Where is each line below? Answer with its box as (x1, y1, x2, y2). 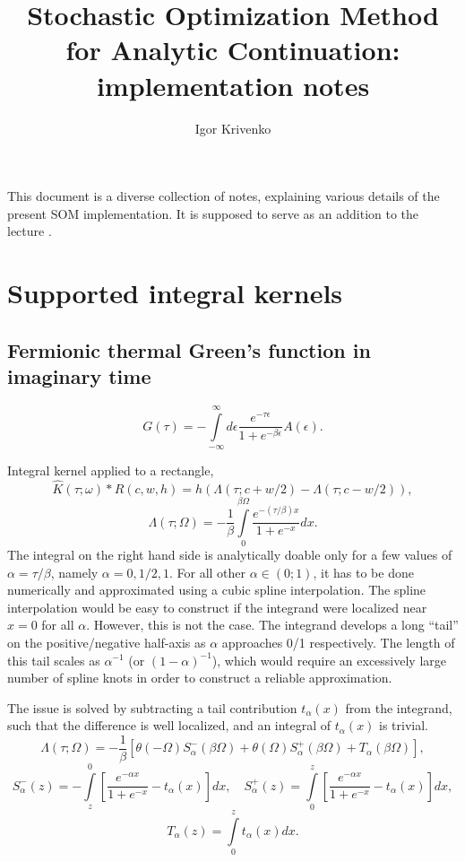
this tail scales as (7, 650, 100, 669)
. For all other (168, 562, 246, 581)
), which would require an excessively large (211, 650, 447, 669)
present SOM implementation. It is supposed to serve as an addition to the (7, 204, 419, 222)
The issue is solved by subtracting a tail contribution (7, 698, 297, 717)
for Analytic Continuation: (65, 31, 400, 68)
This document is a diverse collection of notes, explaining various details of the (7, 187, 440, 205)
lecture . (7, 222, 52, 240)
